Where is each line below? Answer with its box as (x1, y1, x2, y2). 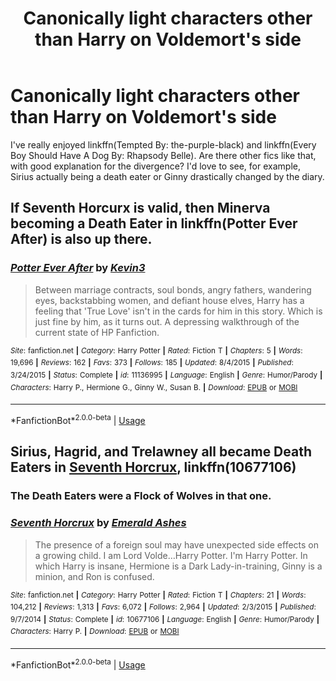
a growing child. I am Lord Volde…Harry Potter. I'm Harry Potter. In (34, 549, 308, 561)
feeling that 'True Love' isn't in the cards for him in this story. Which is (34, 305, 323, 317)
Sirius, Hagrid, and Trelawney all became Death (10, 443, 313, 461)
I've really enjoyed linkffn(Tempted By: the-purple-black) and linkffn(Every (10, 138, 317, 151)
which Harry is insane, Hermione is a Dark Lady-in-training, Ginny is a (34, 560, 323, 572)
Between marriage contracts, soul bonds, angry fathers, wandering (34, 283, 312, 296)
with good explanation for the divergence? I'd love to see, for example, (10, 160, 301, 172)
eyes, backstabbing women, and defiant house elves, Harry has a (34, 294, 305, 306)
